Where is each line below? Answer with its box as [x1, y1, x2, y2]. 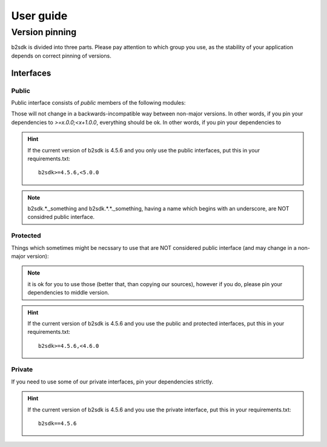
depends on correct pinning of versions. [11, 52, 111, 59]
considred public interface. [27, 214, 95, 221]
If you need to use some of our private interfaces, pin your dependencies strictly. [11, 378, 214, 385]
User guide [11, 9, 68, 22]
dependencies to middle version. [27, 289, 110, 296]
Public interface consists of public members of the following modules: [11, 99, 186, 106]
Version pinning [11, 27, 77, 38]
